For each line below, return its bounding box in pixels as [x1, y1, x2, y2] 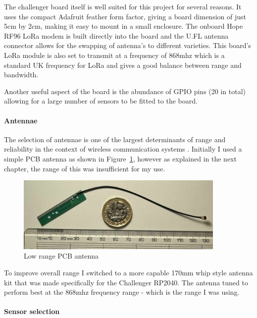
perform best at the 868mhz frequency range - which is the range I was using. [4, 287, 240, 297]
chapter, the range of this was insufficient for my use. [4, 163, 165, 173]
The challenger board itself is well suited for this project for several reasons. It [4, 1, 242, 11]
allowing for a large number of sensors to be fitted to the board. [4, 96, 198, 106]
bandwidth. [4, 69, 39, 80]
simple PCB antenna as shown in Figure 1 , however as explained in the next [4, 153, 237, 163]
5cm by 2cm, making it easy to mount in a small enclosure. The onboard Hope [4, 21, 243, 31]
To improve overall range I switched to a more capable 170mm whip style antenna [4, 267, 253, 277]
